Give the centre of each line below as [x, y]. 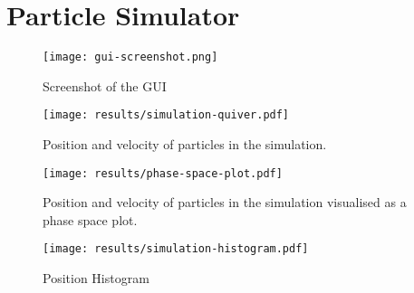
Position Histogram [96, 278]
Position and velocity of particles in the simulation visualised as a [225, 202]
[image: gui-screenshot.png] [130, 57]
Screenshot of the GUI [105, 85]
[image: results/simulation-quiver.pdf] [166, 115]
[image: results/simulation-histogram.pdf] [176, 249]
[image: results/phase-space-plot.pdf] [163, 173]
